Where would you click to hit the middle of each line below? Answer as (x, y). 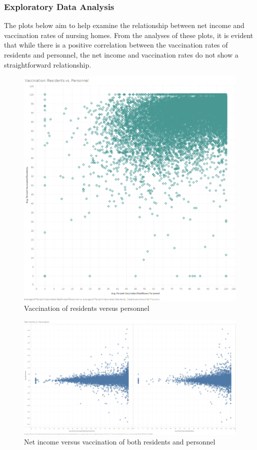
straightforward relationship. (48, 64)
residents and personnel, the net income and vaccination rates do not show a (121, 55)
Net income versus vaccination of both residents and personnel (120, 442)
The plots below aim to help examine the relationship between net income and (124, 25)
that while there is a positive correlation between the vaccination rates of (116, 45)
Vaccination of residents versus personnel (87, 308)
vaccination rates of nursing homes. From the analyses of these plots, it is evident (129, 35)
